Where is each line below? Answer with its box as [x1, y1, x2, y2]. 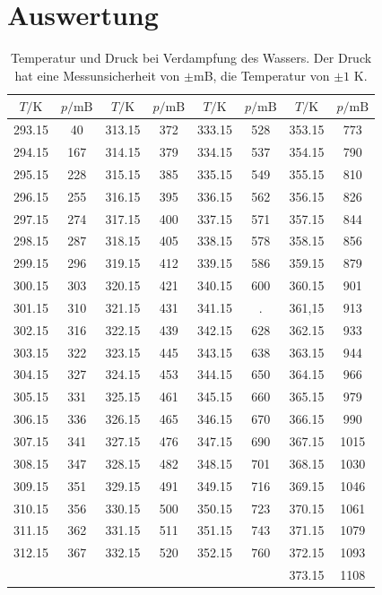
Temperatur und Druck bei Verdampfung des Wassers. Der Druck [10, 48, 372, 67]
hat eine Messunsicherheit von [14, 65, 180, 84]
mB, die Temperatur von [193, 65, 330, 84]
